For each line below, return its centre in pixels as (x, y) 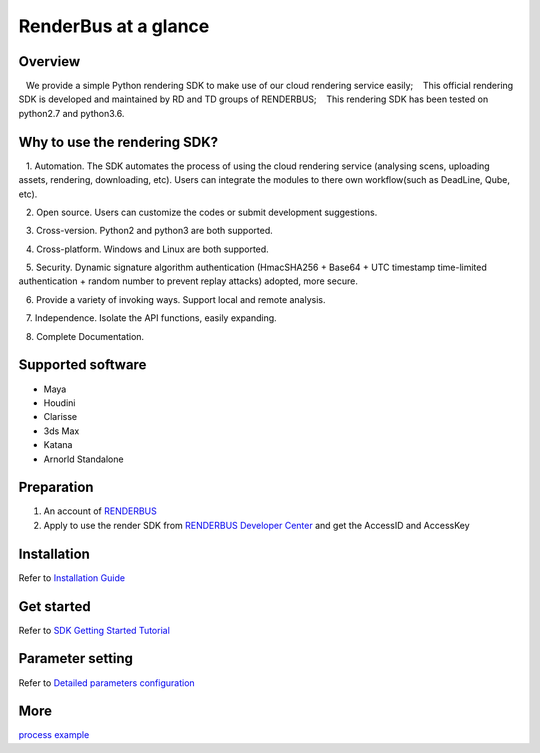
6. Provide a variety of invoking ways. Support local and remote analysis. (175, 299)
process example (54, 735)
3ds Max (61, 431)
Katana (58, 445)
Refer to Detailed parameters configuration (106, 682)
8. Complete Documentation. (85, 336)
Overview (49, 61)
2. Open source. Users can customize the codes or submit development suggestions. (201, 212)
